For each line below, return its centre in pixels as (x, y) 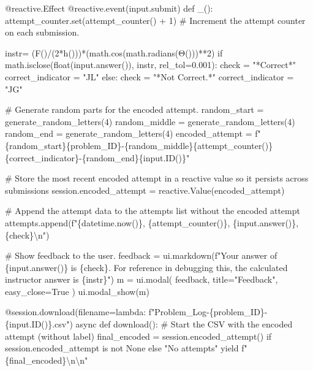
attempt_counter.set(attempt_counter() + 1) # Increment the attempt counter (155, 20)
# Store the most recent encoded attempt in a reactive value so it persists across (157, 178)
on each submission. (42, 32)
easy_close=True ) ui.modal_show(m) (77, 291)
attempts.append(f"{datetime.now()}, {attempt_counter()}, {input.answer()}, (152, 222)
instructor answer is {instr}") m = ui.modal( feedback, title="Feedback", (141, 279)
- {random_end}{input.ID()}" (134, 157)
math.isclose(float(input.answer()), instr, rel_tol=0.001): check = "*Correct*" (150, 65)
